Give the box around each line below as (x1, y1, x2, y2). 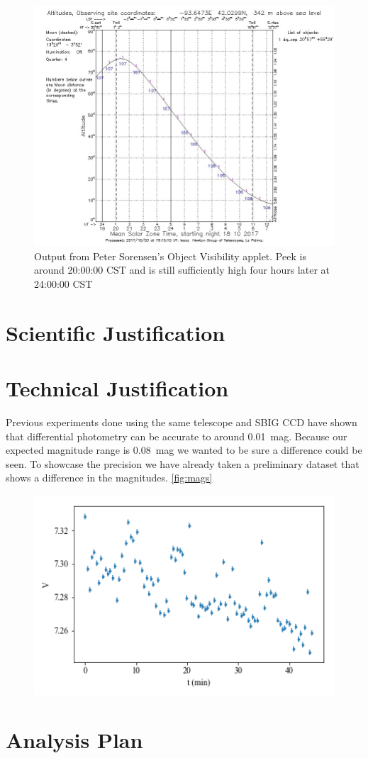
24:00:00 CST (34, 276, 93, 291)
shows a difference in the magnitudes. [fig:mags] (6, 470, 213, 485)
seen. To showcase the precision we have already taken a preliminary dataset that (6, 456, 359, 471)
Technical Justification (6, 374, 229, 403)
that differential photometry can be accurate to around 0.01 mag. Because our (6, 428, 347, 443)
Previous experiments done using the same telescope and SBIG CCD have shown (6, 415, 357, 430)
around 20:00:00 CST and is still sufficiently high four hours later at (34, 262, 330, 277)
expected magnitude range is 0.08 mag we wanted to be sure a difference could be (6, 442, 362, 457)
